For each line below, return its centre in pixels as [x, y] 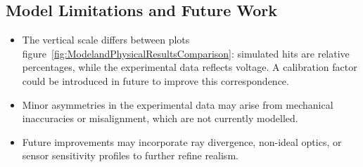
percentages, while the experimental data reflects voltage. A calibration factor [190, 67]
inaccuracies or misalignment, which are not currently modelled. [160, 118]
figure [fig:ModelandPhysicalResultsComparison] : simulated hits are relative [186, 53]
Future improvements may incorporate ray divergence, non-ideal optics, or [182, 141]
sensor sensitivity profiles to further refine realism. [130, 155]
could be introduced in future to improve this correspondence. [155, 80]
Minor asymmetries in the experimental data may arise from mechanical [178, 104]
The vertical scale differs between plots [106, 40]
